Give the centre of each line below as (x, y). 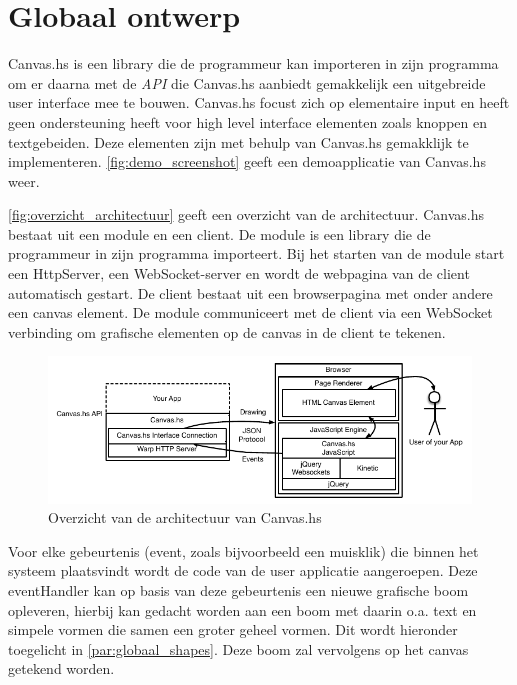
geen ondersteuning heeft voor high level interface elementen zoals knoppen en (247, 121)
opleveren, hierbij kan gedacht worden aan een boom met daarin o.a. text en (242, 609)
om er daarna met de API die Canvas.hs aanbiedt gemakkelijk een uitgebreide (247, 82)
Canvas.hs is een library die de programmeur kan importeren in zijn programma (253, 63)
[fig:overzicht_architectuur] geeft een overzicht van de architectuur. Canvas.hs (246, 214)
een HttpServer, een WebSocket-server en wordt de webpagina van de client (239, 273)
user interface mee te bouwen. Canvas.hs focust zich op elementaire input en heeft (259, 102)
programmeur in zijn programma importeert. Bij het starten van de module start (256, 253)
